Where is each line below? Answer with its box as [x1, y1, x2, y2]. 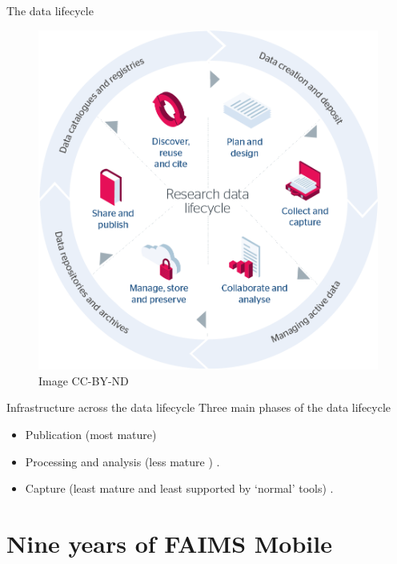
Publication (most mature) [25, 425, 157, 442]
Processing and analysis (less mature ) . [25, 453, 220, 469]
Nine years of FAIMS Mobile [6, 526, 332, 559]
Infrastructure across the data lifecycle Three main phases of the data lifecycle [6, 399, 391, 416]
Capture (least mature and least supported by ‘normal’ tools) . [25, 480, 334, 497]
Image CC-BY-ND [38, 372, 129, 389]
